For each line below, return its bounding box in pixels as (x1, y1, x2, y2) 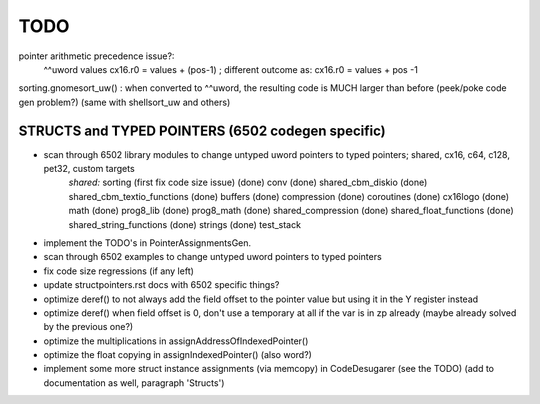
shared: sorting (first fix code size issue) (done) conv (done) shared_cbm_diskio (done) (68, 176, 428, 189)
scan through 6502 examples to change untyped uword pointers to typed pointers (43, 251, 382, 263)
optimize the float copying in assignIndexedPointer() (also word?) (43, 349, 312, 361)
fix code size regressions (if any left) (43, 265, 195, 277)
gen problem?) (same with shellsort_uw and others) (18, 96, 231, 108)
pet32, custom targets (43, 163, 135, 175)
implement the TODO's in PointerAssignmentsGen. (43, 236, 252, 249)
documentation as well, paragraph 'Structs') (43, 376, 225, 389)
